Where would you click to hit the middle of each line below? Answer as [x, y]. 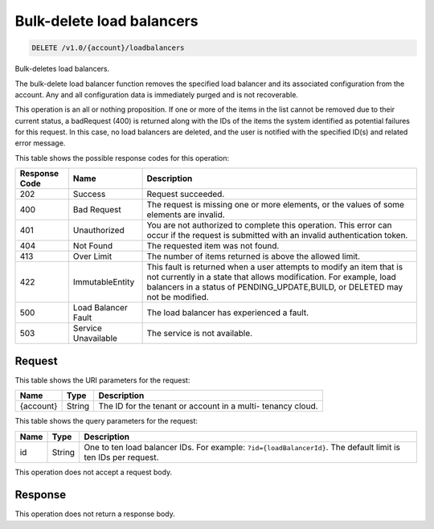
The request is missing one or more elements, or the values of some [276, 205]
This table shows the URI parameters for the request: [102, 380]
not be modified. [178, 297]
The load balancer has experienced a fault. [228, 313]
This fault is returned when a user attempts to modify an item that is [275, 267]
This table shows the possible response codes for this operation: [122, 158]
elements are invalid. [186, 215]
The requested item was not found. [213, 246]
